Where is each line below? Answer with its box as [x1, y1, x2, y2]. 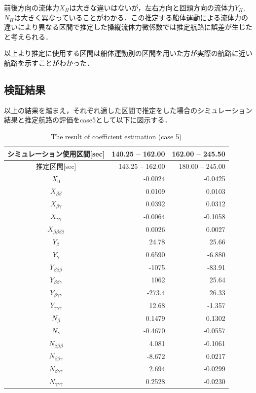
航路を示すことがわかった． [4, 57, 94, 68]
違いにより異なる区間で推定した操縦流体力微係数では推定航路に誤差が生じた [4, 22, 253, 32]
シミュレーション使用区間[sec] [7, 148, 105, 158]
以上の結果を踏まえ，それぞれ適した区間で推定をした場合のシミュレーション [4, 105, 253, 115]
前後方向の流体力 [4, 2, 59, 12]
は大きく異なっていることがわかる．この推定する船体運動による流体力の [14, 12, 249, 22]
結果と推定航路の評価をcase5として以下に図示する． [4, 115, 172, 125]
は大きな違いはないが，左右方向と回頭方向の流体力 [69, 2, 235, 12]
